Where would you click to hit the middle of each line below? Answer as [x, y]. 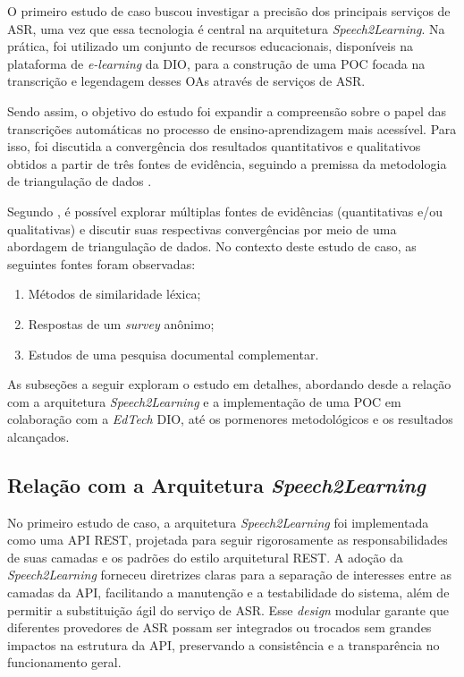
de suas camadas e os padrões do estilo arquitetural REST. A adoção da [205, 557]
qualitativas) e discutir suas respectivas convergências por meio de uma [202, 228]
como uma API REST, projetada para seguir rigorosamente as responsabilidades [228, 540]
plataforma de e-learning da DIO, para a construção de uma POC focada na [216, 63]
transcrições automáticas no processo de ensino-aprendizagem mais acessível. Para [232, 128]
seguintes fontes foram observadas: [101, 263]
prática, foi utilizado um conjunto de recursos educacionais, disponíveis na [210, 46]
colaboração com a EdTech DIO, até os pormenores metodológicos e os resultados [230, 419]
